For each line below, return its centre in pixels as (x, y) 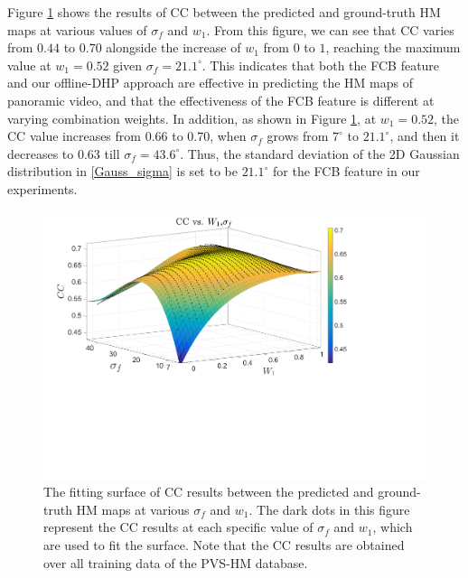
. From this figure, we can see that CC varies (330, 29)
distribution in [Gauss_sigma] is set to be (122, 171)
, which (393, 527)
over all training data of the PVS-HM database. (176, 562)
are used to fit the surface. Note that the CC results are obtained (224, 545)
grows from (298, 136)
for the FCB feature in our (346, 171)
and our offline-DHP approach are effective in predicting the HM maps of (211, 83)
